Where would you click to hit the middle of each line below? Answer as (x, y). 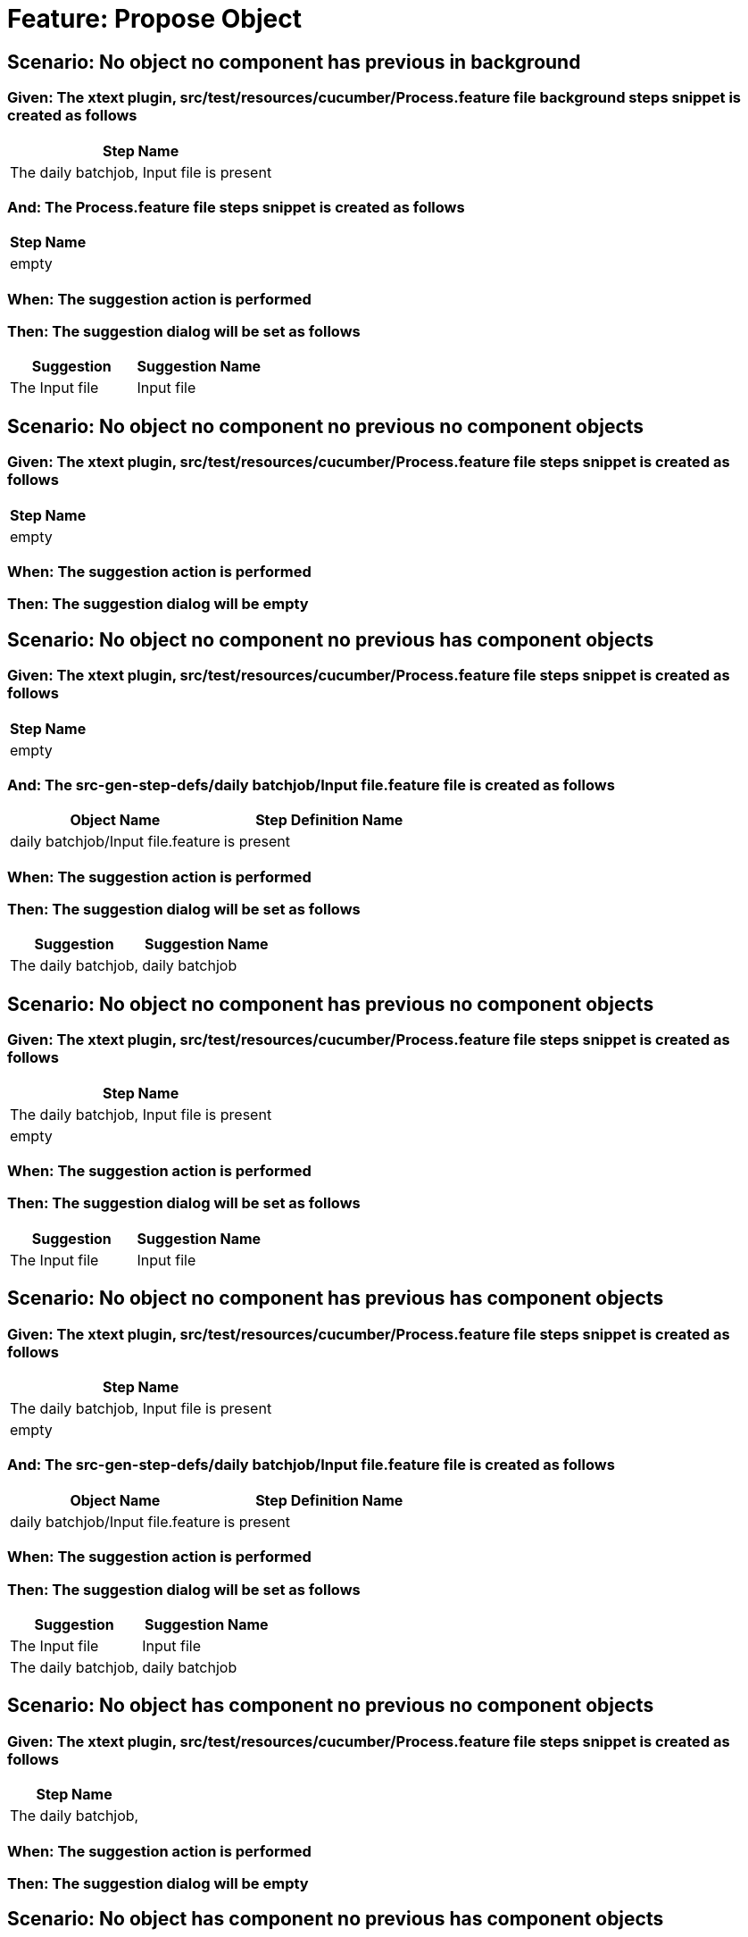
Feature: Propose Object (154, 19)
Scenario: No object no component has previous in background (294, 62)
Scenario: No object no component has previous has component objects (336, 1298)
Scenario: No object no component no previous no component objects (326, 426)
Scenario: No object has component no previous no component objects (331, 1706)
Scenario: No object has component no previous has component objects (336, 1919)
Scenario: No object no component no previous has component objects (331, 639)
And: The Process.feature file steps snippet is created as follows (236, 207)
